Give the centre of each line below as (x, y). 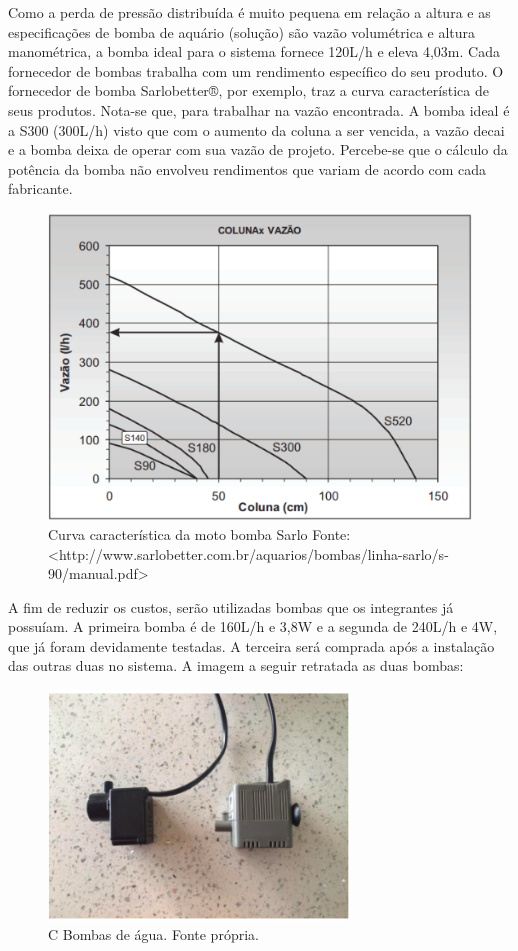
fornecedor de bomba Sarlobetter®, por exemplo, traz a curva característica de (248, 90)
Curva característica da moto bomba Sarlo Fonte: (199, 533)
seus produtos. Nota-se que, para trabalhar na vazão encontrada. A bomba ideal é (259, 109)
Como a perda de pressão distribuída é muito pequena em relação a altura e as (249, 12)
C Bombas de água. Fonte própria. (153, 934)
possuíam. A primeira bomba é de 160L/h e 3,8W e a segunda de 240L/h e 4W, (253, 626)
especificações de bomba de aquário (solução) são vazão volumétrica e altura (242, 31)
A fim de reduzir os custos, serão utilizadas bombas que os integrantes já (231, 606)
